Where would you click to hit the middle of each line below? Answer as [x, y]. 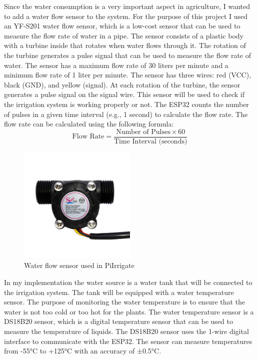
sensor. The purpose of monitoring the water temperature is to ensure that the [125, 302]
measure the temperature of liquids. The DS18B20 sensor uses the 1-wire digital [126, 331]
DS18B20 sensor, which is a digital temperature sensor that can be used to [118, 321]
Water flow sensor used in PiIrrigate [79, 265]
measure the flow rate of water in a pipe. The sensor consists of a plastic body [124, 35]
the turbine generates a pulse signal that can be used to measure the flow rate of [128, 55]
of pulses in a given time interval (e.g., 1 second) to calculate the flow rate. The [126, 114]
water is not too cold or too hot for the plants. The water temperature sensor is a [129, 311]
